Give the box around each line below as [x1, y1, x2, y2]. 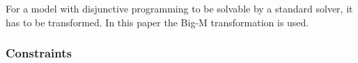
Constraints [6, 44, 72, 62]
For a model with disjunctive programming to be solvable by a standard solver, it [6, 1, 353, 15]
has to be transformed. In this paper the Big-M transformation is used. [6, 15, 309, 29]
